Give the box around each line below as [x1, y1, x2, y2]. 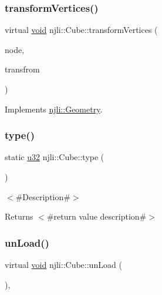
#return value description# [46, 210, 147, 223]
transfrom [5, 63, 40, 75]
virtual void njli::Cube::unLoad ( [5, 258, 122, 270]
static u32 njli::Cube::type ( [5, 151, 104, 163]
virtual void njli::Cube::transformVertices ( [5, 24, 158, 36]
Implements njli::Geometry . [5, 102, 103, 115]
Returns [5, 210, 33, 223]
